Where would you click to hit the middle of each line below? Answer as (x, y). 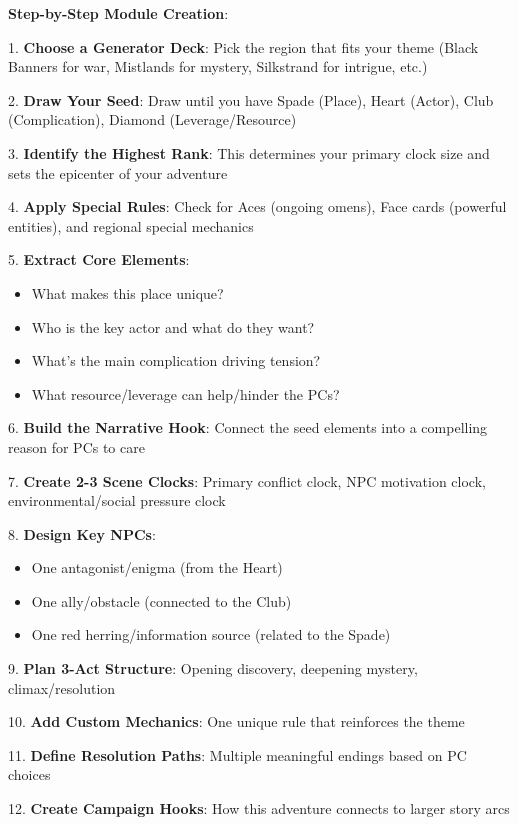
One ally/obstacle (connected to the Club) (161, 600)
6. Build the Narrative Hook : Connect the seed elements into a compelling (248, 427)
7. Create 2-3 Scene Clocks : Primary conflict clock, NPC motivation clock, (247, 480)
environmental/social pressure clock (117, 500)
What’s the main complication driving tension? (176, 360)
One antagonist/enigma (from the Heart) (157, 567)
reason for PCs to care (76, 446)
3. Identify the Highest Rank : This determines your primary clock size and (249, 152)
